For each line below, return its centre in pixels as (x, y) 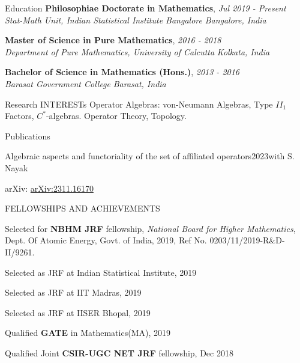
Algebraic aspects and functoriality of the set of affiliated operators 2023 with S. (150, 156)
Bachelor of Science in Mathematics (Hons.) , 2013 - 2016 (122, 72)
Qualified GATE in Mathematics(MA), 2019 (88, 333)
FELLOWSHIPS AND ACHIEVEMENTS (82, 208)
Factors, (19, 116)
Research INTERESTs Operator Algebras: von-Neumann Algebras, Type (139, 104)
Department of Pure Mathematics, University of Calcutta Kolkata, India (137, 51)
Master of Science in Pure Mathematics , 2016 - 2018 (113, 40)
